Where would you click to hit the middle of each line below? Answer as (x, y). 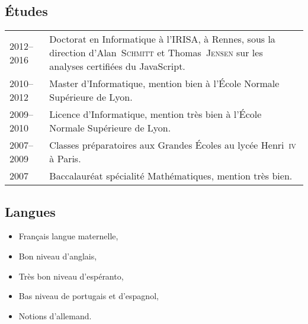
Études (26, 11)
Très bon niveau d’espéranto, (71, 276)
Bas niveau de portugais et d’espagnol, (89, 296)
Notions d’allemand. (55, 315)
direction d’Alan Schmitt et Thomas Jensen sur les (156, 53)
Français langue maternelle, (68, 236)
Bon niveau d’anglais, (58, 256)
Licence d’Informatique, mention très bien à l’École (155, 114)
